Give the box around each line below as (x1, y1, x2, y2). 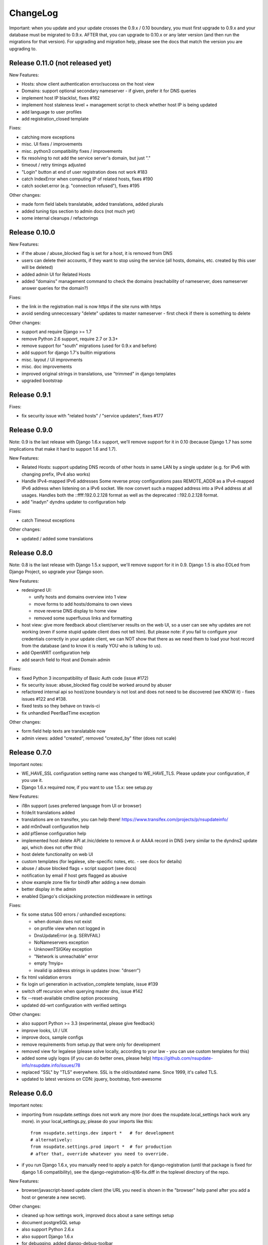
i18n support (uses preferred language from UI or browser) (21, 802, 141, 809)
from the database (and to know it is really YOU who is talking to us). (21, 643, 162, 649)
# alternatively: (30, 1137, 72, 1142)
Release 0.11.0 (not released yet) (9, 59, 112, 67)
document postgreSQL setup (21, 1219, 81, 1225)
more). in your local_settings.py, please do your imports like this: (21, 1119, 153, 1124)
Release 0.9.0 (9, 426, 53, 434)
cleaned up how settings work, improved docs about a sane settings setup (21, 1213, 174, 1219)
